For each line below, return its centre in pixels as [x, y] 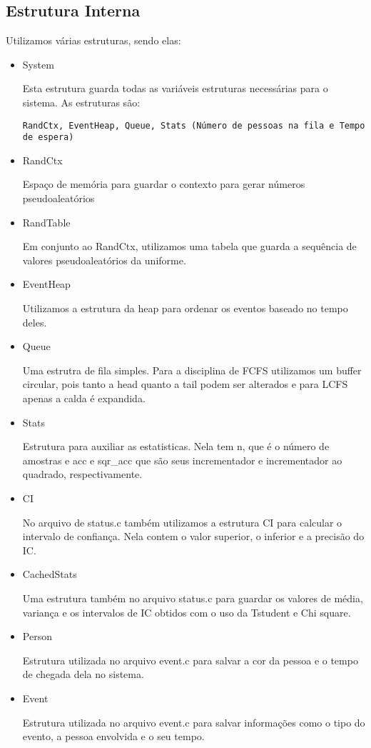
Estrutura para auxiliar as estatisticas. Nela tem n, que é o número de [176, 446]
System [38, 64]
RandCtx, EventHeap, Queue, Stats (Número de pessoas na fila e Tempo [194, 125]
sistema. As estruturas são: [81, 102]
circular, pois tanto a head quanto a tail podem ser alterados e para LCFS [185, 384]
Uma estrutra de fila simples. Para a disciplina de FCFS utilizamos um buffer [192, 370]
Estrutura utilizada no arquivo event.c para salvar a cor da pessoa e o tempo [190, 660]
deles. [35, 322]
